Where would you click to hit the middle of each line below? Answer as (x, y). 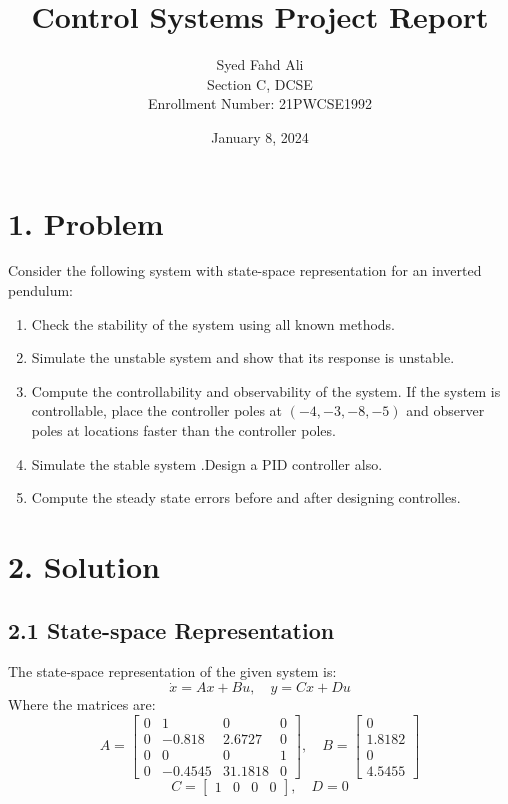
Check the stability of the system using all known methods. (213, 323)
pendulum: (40, 290)
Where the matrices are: (82, 704)
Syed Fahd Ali (260, 64)
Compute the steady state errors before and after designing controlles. (246, 497)
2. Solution (84, 565)
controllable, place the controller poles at (157, 410)
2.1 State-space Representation (171, 629)
